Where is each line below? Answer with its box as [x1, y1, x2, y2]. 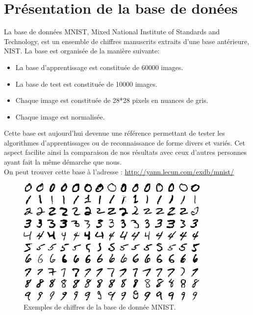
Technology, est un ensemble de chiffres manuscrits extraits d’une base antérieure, [4, 36, 250, 46]
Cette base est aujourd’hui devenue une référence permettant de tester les [4, 128, 225, 138]
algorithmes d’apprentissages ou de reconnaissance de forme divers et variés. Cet [4, 137, 245, 147]
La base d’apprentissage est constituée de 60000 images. [15, 62, 183, 72]
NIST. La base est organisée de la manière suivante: [4, 46, 160, 56]
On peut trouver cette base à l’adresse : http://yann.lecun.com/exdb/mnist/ [4, 166, 234, 176]
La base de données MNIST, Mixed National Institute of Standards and [4, 26, 220, 37]
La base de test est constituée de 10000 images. [15, 78, 157, 89]
